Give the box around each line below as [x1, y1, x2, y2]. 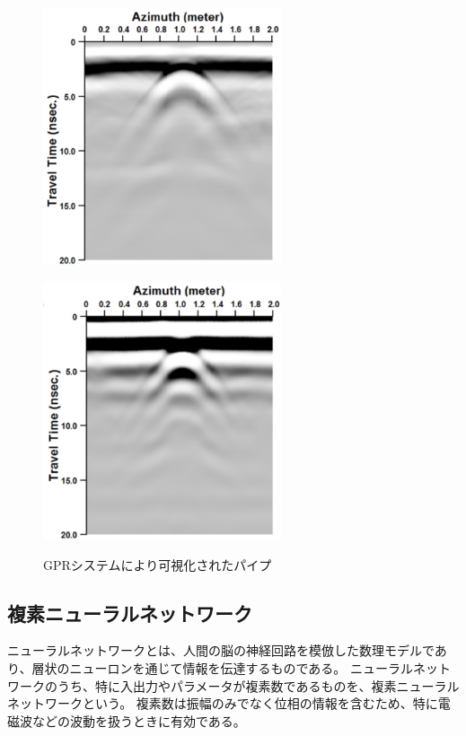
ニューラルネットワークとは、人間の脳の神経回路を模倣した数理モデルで [7, 641, 435, 660]
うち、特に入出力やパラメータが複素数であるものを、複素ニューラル [57, 676, 460, 695]
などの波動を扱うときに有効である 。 [31, 711, 246, 730]
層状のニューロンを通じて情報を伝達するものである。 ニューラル [31, 659, 413, 678]
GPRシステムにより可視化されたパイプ [43, 555, 272, 574]
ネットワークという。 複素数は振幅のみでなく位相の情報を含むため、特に [7, 694, 438, 713]
